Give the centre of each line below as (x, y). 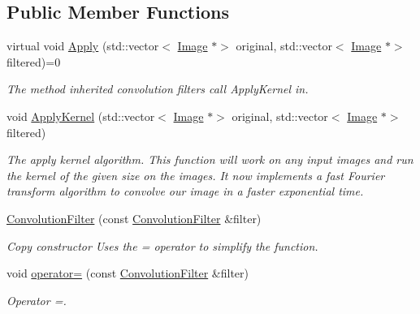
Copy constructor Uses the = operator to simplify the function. (162, 245)
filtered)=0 (34, 61)
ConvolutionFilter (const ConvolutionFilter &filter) (134, 218)
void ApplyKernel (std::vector (81, 116)
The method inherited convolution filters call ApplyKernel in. (158, 89)
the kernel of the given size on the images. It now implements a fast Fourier (196, 175)
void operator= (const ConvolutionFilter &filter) (128, 273)
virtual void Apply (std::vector (83, 46)
